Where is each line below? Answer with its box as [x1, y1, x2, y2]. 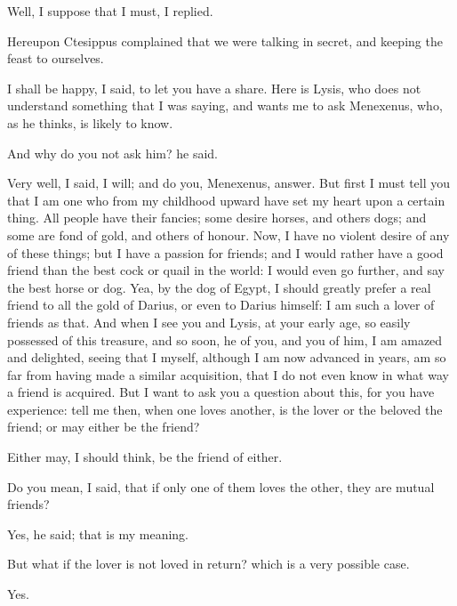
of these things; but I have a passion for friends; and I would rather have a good [7, 243, 444, 262]
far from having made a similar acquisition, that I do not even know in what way [7, 365, 449, 384]
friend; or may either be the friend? [7, 417, 200, 436]
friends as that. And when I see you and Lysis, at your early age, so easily [7, 312, 411, 331]
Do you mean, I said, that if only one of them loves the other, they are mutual [7, 477, 435, 496]
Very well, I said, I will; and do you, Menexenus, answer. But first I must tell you [7, 174, 451, 192]
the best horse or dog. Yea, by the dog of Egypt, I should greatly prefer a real [7, 278, 431, 296]
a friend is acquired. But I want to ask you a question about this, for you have [7, 383, 435, 401]
